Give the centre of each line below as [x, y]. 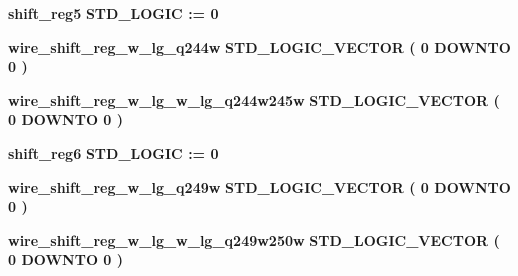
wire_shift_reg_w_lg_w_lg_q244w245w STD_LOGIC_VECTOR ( [254, 99]
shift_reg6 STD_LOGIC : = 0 [113, 152]
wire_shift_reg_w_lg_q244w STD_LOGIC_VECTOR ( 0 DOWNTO [259, 46]
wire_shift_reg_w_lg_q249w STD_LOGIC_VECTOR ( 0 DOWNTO [259, 186]
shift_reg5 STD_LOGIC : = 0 [113, 13]
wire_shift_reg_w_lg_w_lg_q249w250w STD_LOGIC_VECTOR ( [254, 239]
